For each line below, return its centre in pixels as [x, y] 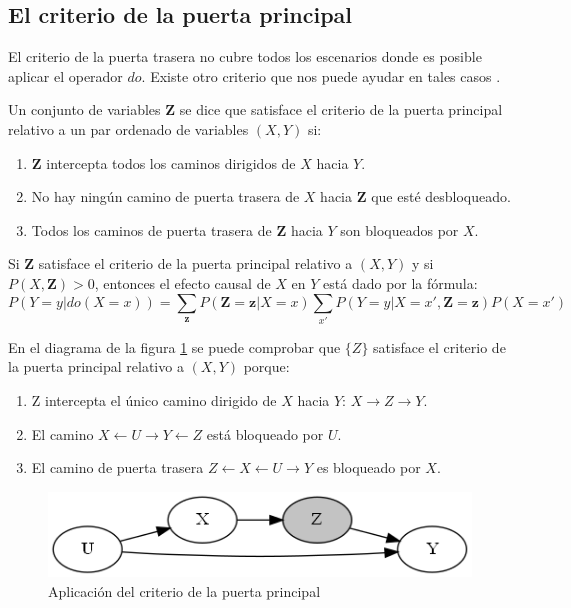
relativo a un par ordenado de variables [128, 128]
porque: [266, 366]
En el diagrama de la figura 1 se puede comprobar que [174, 346]
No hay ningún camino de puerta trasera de [165, 196]
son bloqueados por [399, 229]
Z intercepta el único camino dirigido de [154, 400]
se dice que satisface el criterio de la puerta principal [341, 109]
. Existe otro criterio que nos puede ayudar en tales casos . [321, 75]
